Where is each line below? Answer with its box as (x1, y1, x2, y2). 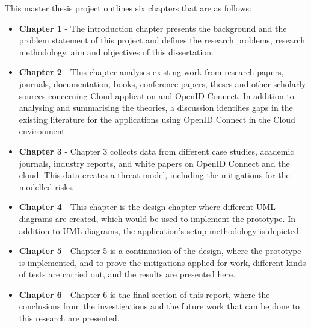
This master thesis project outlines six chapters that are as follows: (5, 2, 251, 14)
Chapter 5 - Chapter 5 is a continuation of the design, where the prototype (19, 244, 301, 257)
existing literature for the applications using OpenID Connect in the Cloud (19, 113, 295, 125)
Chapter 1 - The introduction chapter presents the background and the (19, 22, 287, 34)
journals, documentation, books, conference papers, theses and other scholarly (19, 77, 306, 90)
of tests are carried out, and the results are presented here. (19, 268, 235, 280)
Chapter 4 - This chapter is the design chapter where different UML (19, 200, 276, 213)
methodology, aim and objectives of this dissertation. (19, 45, 214, 58)
